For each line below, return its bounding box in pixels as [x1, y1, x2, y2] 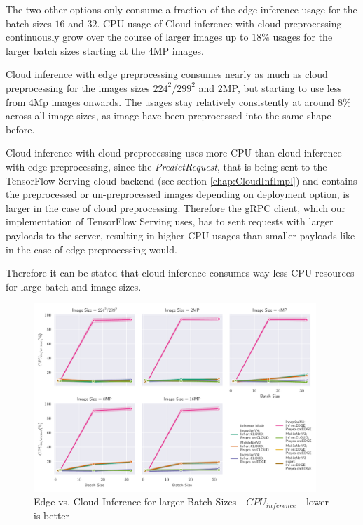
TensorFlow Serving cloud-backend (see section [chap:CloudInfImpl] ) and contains [6, 173, 357, 187]
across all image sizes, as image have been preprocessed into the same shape [6, 108, 331, 123]
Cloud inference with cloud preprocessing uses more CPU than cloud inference [6, 145, 342, 160]
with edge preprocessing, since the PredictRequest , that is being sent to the [6, 159, 327, 173]
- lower [299, 494, 329, 509]
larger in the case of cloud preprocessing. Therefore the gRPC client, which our [6, 200, 346, 215]
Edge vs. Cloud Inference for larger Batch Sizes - [34, 494, 243, 509]
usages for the [273, 29, 333, 44]
